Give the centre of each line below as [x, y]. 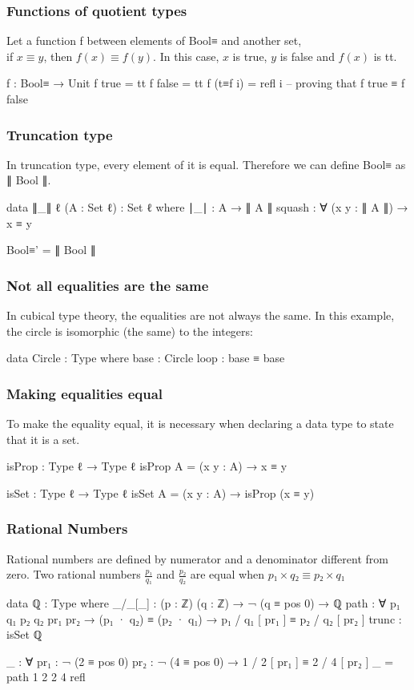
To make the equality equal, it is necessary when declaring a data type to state [200, 423]
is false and [307, 56]
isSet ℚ [24, 634]
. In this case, [186, 56]
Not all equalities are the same [108, 285]
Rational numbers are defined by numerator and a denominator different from [197, 558]
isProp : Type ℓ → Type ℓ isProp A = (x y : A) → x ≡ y [147, 466]
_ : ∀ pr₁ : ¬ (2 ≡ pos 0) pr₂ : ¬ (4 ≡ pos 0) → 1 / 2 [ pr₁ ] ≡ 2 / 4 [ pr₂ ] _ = [200, 661]
